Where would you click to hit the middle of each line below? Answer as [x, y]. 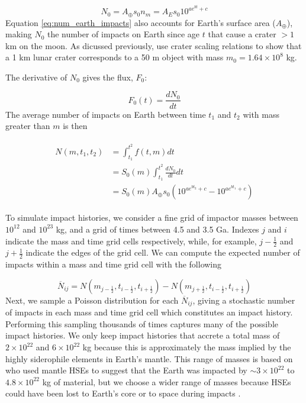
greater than [28, 126]
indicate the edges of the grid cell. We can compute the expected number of [163, 252]
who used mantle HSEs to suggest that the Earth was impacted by [126, 370]
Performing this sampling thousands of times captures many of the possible [142, 323]
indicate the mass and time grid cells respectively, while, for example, [131, 241]
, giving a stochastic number [244, 300]
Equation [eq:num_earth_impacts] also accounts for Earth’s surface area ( [141, 22]
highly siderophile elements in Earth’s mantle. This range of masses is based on [149, 358]
